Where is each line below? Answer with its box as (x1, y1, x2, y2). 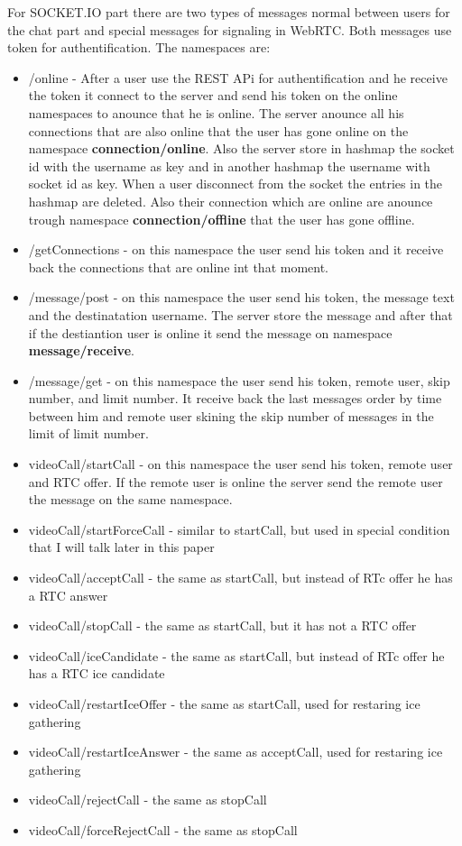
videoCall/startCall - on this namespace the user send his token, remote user (28, 455, 453, 474)
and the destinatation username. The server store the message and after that (28, 305, 453, 324)
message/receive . (28, 341, 134, 360)
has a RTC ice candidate (28, 664, 165, 683)
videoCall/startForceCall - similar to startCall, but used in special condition (28, 520, 450, 538)
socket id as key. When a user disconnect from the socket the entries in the (28, 174, 443, 193)
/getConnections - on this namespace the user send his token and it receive (28, 240, 444, 259)
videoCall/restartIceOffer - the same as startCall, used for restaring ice (28, 694, 420, 713)
